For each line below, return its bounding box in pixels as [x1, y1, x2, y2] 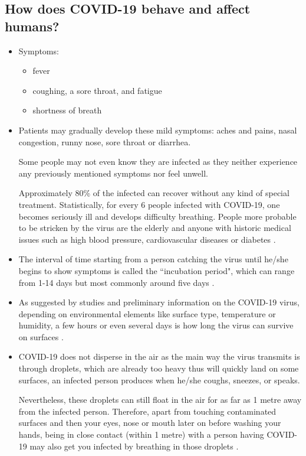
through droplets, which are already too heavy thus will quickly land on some [18, 362, 299, 374]
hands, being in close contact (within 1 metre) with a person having [18, 428, 264, 441]
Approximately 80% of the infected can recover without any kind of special [18, 187, 289, 199]
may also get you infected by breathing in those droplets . [29, 439, 239, 452]
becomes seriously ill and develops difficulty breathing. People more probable [18, 210, 297, 222]
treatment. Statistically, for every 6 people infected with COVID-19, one [18, 198, 280, 210]
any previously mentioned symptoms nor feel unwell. [18, 167, 208, 179]
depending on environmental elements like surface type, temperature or [18, 307, 276, 320]
